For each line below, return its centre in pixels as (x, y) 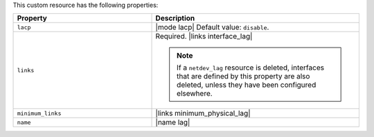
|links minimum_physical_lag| (203, 114)
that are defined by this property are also (243, 76)
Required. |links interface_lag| (204, 36)
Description (175, 19)
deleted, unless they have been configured (247, 85)
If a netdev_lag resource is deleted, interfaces (251, 67)
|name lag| (173, 123)
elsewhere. (195, 94)
